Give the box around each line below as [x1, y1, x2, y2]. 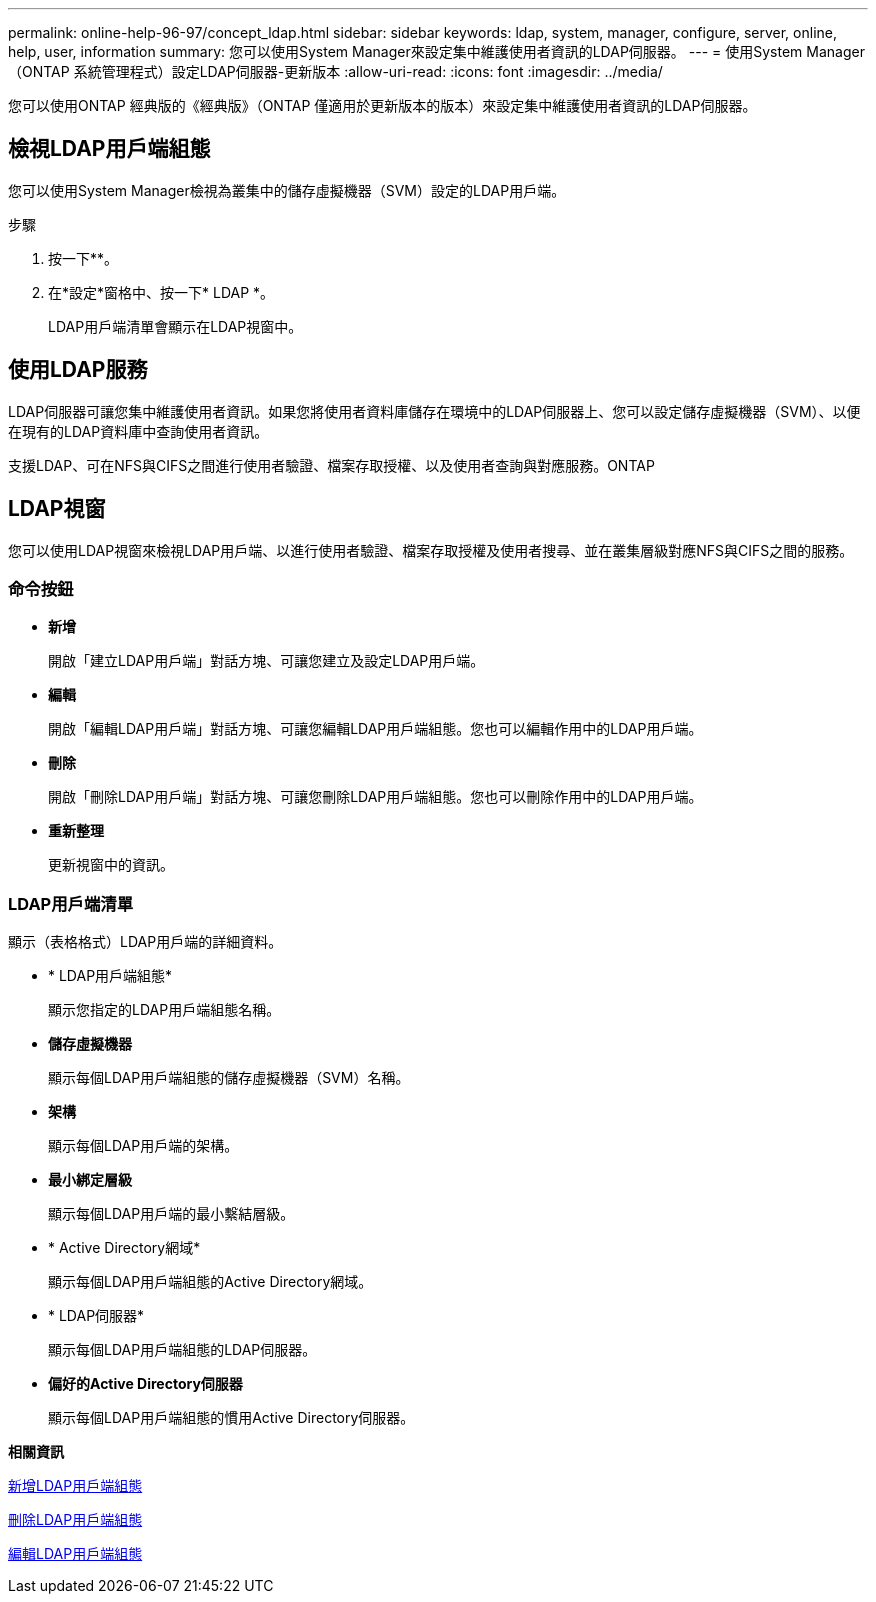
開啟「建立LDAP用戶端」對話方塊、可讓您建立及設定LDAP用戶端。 [48, 652, 485, 670]
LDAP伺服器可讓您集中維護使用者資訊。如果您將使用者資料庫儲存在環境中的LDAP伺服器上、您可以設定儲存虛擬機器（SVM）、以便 [8, 402, 861, 420]
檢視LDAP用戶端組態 [8, 136, 211, 162]
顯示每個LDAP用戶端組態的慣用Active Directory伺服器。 [48, 1409, 415, 1427]
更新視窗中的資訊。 [48, 856, 174, 874]
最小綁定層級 [48, 1171, 132, 1189]
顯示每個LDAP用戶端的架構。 [48, 1137, 239, 1155]
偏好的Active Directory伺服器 [48, 1375, 243, 1393]
